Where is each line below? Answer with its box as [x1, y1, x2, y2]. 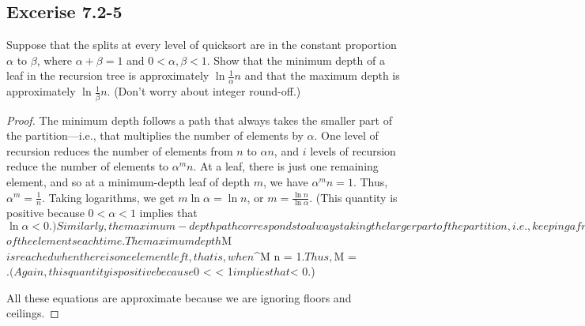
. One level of [314, 127, 379, 144]
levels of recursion [310, 142, 396, 159]
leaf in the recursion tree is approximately [6, 67, 209, 84]
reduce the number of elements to [6, 158, 169, 174]
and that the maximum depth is [244, 67, 400, 84]
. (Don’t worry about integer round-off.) [107, 83, 301, 99]
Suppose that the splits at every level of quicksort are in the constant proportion [6, 36, 397, 53]
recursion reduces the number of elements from [6, 142, 233, 159]
